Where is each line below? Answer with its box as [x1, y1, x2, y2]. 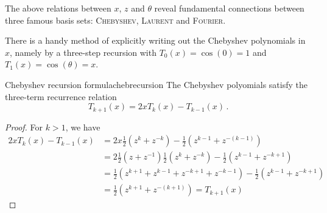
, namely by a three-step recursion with [10, 46, 156, 58]
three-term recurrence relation [5, 90, 117, 103]
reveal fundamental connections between [154, 2, 304, 14]
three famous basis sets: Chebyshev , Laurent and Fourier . [5, 13, 226, 26]
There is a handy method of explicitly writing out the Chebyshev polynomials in [5, 34, 306, 47]
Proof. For [5, 120, 43, 133]
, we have [65, 120, 100, 133]
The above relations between [5, 2, 111, 14]
